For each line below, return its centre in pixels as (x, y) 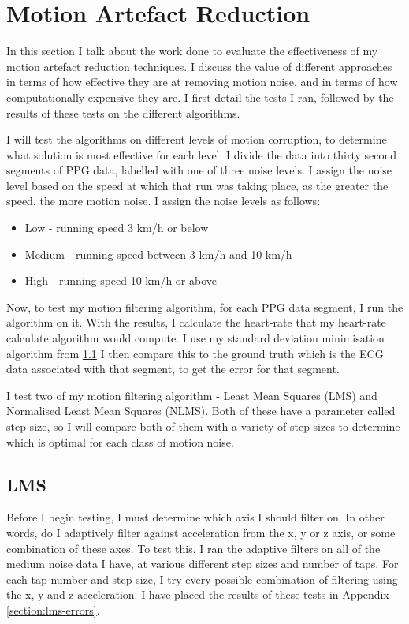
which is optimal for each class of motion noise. (120, 441)
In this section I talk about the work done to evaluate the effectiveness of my (192, 51)
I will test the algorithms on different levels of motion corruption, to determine (197, 139)
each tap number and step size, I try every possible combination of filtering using (202, 579)
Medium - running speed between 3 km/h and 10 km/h (158, 254)
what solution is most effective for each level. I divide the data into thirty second (202, 154)
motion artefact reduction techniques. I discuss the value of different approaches (199, 66)
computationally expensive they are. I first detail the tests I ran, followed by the (200, 97)
